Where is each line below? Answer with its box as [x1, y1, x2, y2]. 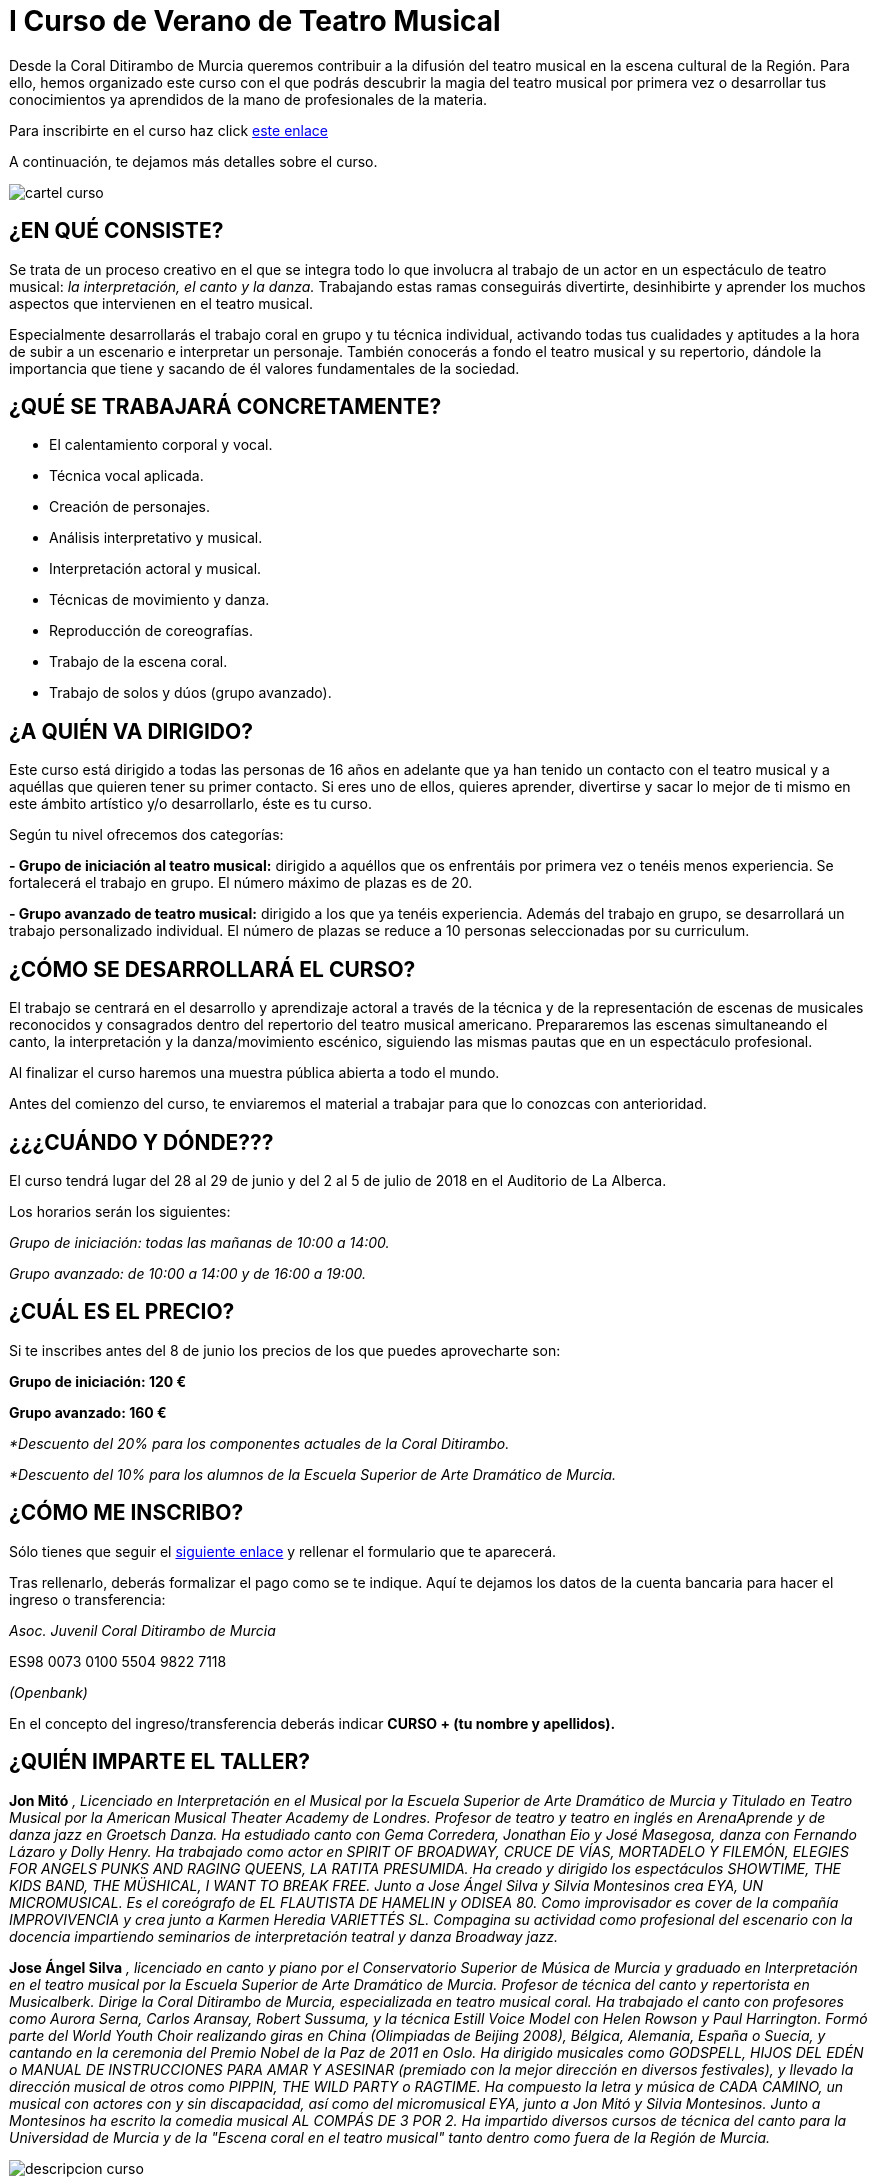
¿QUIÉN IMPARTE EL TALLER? [9, 1749, 311, 1775]
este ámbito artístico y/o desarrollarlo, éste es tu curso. [9, 795, 372, 813]
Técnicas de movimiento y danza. [49, 591, 270, 609]
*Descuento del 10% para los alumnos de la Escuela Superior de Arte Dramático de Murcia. [9, 1465, 617, 1483]
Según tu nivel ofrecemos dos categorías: [9, 826, 284, 844]
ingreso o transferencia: [9, 1590, 166, 1608]
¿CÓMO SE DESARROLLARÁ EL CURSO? [9, 956, 416, 982]
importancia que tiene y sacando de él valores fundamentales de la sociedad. [9, 359, 520, 377]
